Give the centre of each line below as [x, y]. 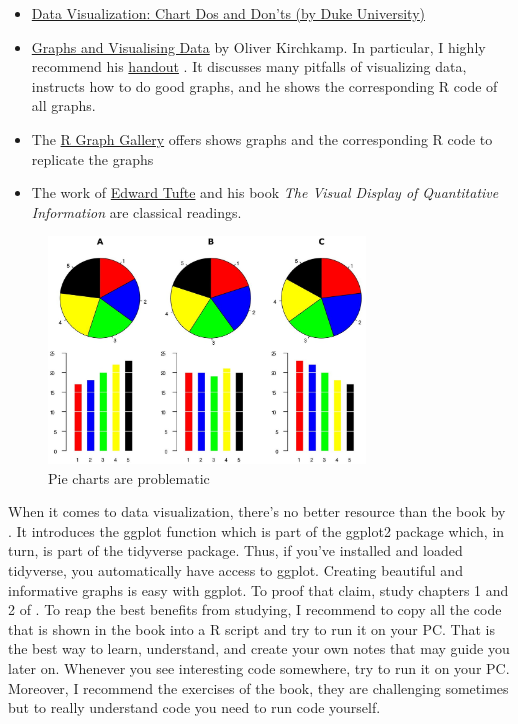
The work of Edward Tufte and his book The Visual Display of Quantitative [265, 192]
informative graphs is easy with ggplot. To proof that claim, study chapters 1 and [258, 589]
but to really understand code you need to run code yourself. [194, 707]
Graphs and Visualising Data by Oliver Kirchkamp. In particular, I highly [258, 46]
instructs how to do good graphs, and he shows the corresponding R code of [264, 85]
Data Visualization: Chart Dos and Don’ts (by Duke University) [228, 13]
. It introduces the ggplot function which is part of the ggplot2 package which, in [256, 530]
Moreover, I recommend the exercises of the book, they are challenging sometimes [258, 687]
